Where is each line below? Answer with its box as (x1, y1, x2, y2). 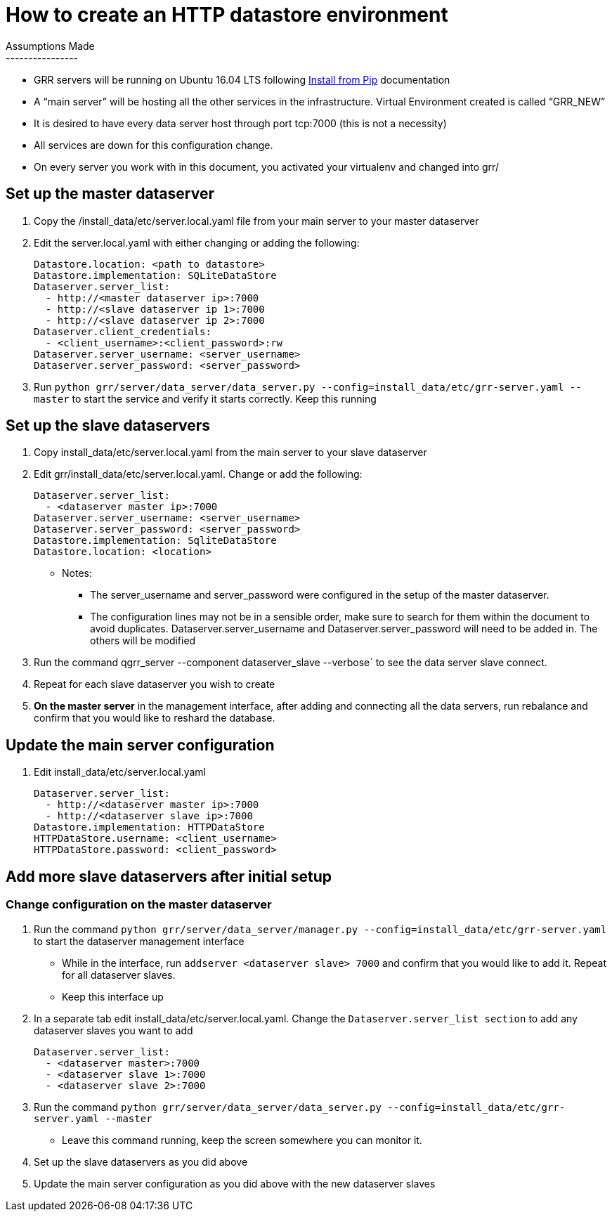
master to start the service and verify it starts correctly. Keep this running (34, 392, 377, 405)
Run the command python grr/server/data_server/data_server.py (34, 1100, 382, 1113)
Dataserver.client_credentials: (34, 325, 211, 337)
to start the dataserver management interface (34, 935, 245, 947)
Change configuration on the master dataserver (6, 897, 272, 912)
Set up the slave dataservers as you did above (34, 1155, 248, 1168)
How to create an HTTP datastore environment (6, 3, 448, 27)
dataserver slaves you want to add (34, 1024, 193, 1036)
